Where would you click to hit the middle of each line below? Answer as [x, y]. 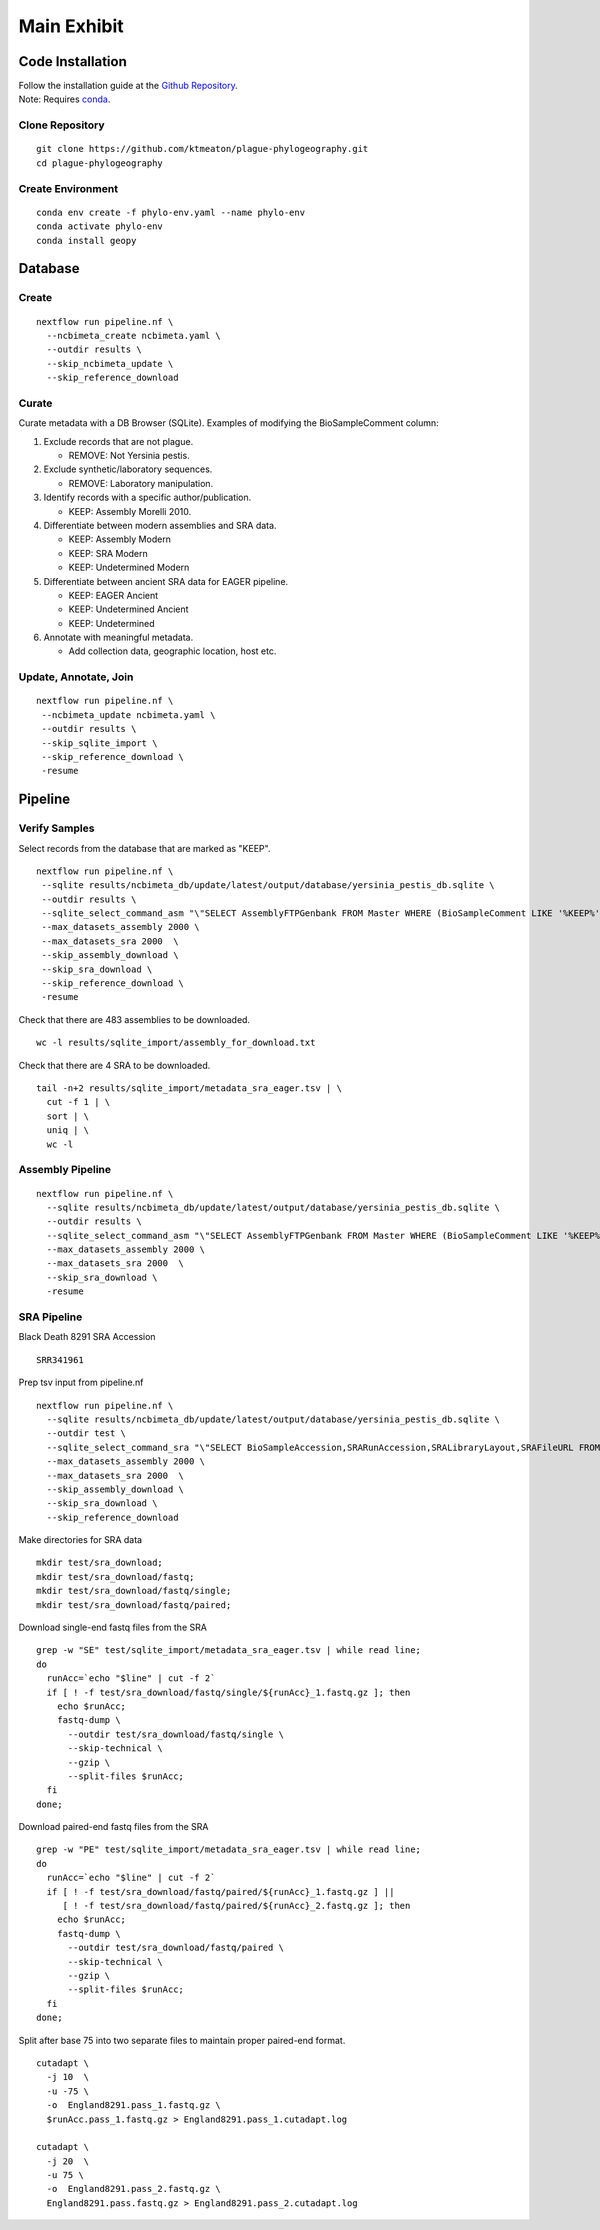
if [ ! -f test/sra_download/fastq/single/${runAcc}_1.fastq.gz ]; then [228, 1692]
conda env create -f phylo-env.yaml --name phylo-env [170, 212]
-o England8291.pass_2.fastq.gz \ [134, 2189]
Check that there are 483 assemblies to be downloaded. [134, 1019]
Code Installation [72, 61]
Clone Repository [61, 125]
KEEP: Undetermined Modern [129, 567]
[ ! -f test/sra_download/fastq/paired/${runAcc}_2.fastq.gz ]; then [236, 1906]
